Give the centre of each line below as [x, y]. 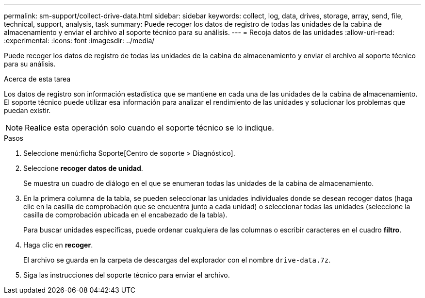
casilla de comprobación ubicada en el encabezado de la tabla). [125, 215]
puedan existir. [27, 110]
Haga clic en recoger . [58, 245]
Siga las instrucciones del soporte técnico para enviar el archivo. [127, 275]
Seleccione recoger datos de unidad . [83, 168]
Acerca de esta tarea [37, 79]
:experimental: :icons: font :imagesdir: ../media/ [79, 41]
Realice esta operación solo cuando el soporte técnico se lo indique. [149, 128]
